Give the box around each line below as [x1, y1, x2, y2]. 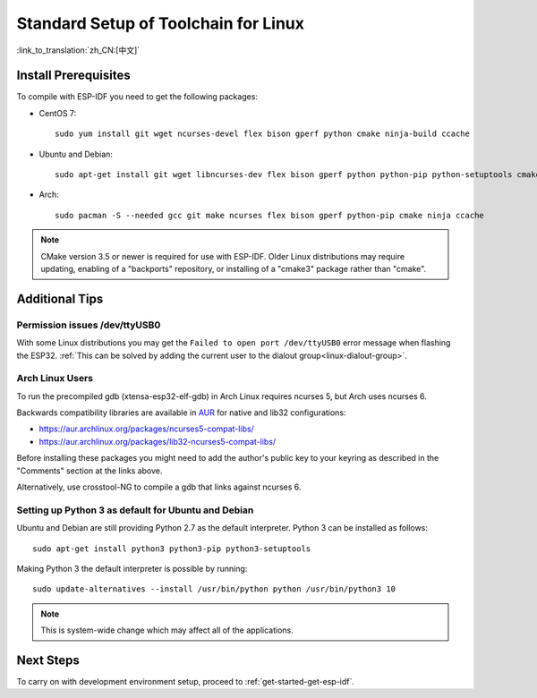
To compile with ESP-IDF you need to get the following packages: [16, 91, 259, 102]
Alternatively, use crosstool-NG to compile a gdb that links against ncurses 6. [16, 481, 302, 492]
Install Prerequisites [16, 68, 131, 83]
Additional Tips [16, 291, 104, 306]
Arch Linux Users [16, 372, 94, 385]
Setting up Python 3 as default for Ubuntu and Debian [16, 504, 254, 516]
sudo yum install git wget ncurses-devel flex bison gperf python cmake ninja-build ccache [55, 129, 470, 139]
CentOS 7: [38, 107, 77, 118]
